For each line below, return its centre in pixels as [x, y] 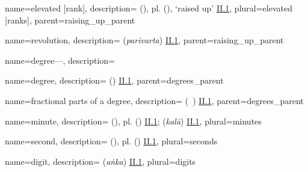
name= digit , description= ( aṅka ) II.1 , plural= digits [100, 161]
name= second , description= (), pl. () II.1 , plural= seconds [111, 141]
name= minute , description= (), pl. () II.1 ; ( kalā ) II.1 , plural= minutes [133, 121]
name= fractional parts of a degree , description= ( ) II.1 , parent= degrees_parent [154, 100]
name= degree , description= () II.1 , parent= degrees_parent [114, 80]
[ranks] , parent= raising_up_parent [70, 20]
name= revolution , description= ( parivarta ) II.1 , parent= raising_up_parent [144, 40]
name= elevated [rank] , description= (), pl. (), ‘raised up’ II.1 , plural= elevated [149, 8]
